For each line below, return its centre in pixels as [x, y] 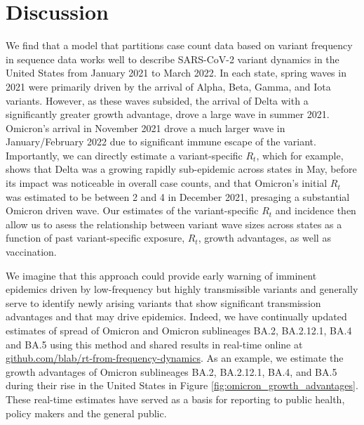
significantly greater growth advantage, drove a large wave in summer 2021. [168, 114]
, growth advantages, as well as [264, 238]
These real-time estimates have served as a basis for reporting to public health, [175, 399]
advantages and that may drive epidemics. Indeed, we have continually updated [176, 316]
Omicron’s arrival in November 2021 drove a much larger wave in [146, 127]
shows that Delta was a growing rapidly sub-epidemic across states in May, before [181, 169]
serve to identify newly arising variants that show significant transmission [163, 302]
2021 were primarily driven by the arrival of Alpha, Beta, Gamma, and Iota [168, 86]
